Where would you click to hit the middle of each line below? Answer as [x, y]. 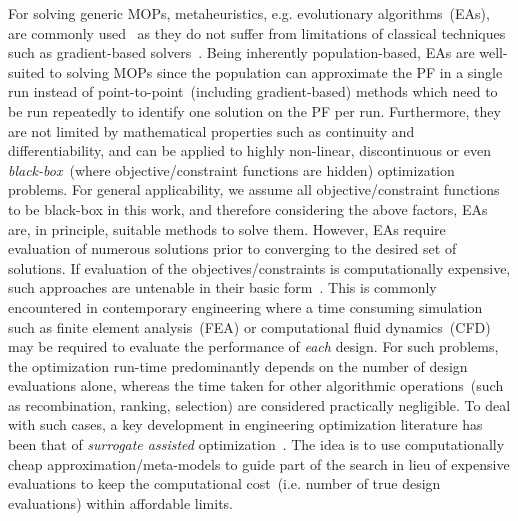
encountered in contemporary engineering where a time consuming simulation [245, 306]
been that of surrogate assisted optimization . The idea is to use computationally [256, 444]
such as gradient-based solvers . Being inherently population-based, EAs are [241, 52]
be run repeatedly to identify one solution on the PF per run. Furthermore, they [254, 110]
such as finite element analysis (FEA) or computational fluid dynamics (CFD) [249, 326]
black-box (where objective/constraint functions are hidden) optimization [231, 169]
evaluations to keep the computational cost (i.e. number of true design [224, 483]
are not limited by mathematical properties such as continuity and [211, 130]
